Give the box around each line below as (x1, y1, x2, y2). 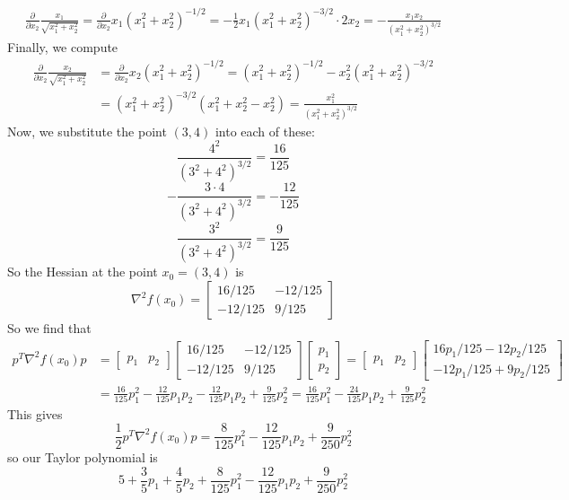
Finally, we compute (7, 38, 118, 57)
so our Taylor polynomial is (7, 448, 158, 467)
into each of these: (214, 121, 315, 140)
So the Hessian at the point (7, 262, 158, 281)
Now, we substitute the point (7, 121, 167, 140)
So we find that (7, 319, 92, 338)
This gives (7, 404, 63, 423)
